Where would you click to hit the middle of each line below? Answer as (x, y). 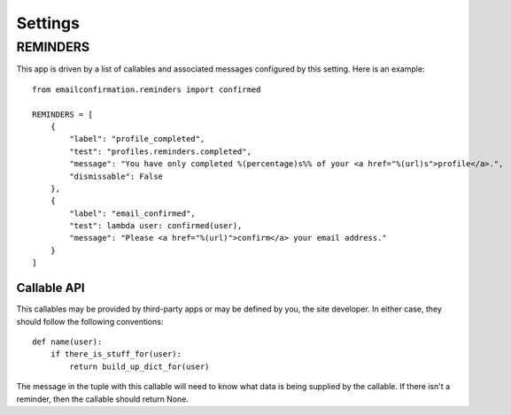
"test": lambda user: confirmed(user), (156, 226)
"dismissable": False (116, 176)
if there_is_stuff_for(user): (116, 354)
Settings (48, 23)
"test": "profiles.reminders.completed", (161, 151)
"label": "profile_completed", (137, 139)
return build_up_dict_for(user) (139, 366)
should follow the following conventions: (90, 321)
